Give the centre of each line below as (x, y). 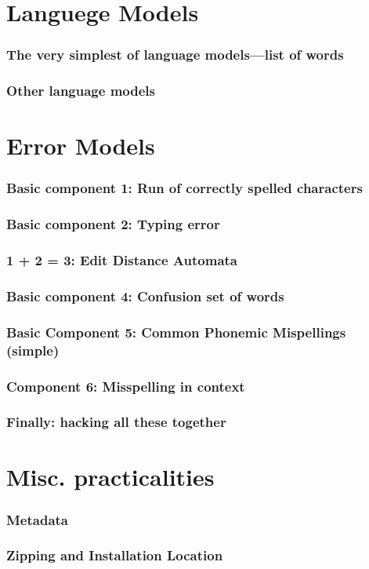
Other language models (81, 91)
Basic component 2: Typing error (113, 224)
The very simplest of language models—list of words (175, 55)
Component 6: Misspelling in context (126, 386)
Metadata (37, 519)
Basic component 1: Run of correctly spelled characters (184, 188)
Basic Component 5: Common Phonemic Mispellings (176, 332)
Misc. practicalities (110, 477)
